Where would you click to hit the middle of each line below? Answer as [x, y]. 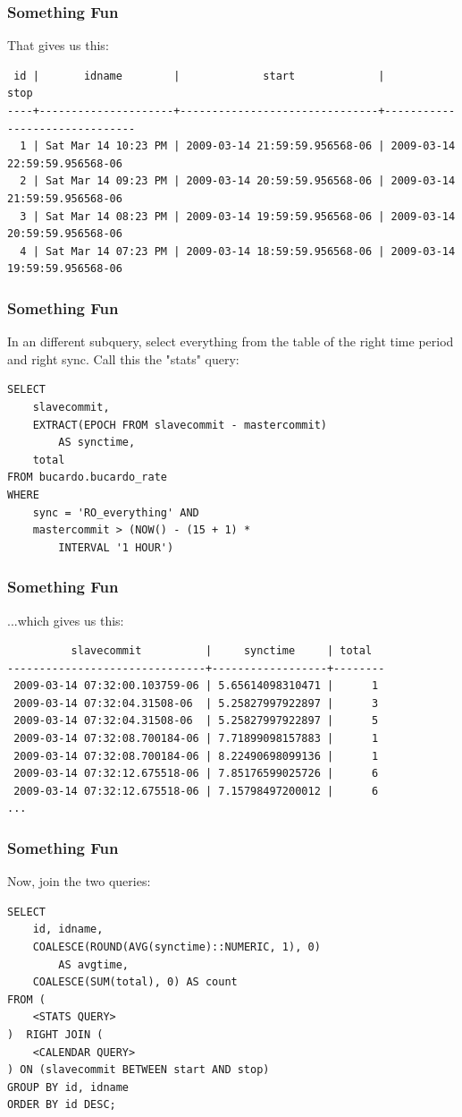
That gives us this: [58, 45]
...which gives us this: [66, 620]
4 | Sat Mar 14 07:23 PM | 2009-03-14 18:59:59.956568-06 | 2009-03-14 [238, 251]
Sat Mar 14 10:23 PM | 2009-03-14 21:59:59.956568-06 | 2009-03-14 [250, 146]
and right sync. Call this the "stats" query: [123, 358]
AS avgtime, [94, 964]
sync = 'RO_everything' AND [116, 512]
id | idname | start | [199, 76]
